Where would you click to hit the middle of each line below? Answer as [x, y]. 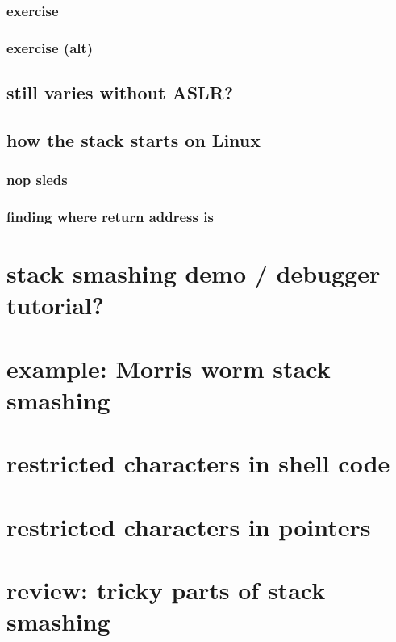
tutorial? [56, 305]
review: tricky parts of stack [166, 590]
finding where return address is [110, 217]
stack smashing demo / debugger [194, 273]
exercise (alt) [50, 47]
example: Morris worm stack [169, 368]
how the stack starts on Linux [133, 139]
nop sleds [37, 180]
